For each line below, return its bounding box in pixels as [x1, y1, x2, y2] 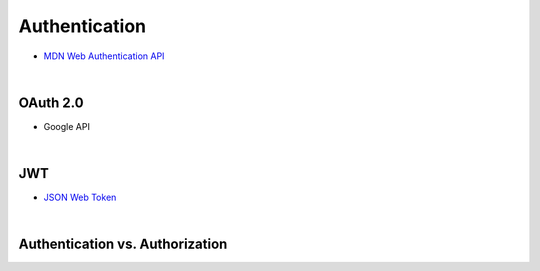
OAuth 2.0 [18, 94, 84, 111]
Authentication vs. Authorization [18, 236, 228, 253]
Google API [43, 120, 90, 132]
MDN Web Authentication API [43, 50, 165, 62]
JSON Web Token [43, 191, 117, 204]
